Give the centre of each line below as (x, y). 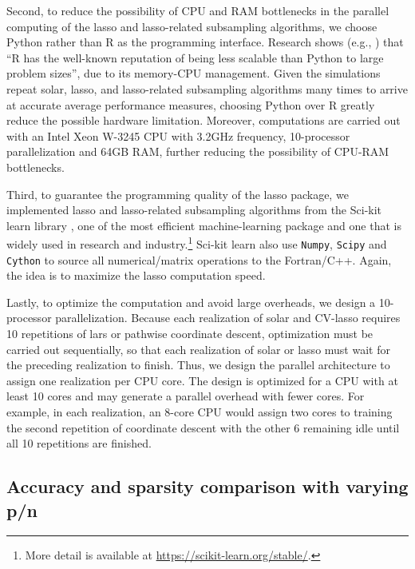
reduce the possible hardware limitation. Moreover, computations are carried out (204, 120)
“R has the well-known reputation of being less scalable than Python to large (195, 57)
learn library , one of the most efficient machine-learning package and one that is (204, 225)
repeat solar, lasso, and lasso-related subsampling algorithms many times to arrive (207, 88)
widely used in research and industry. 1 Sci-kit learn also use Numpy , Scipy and (197, 243)
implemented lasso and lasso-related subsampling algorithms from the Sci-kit (194, 210)
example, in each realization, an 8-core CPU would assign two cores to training (200, 412)
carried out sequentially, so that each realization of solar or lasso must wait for (198, 349)
